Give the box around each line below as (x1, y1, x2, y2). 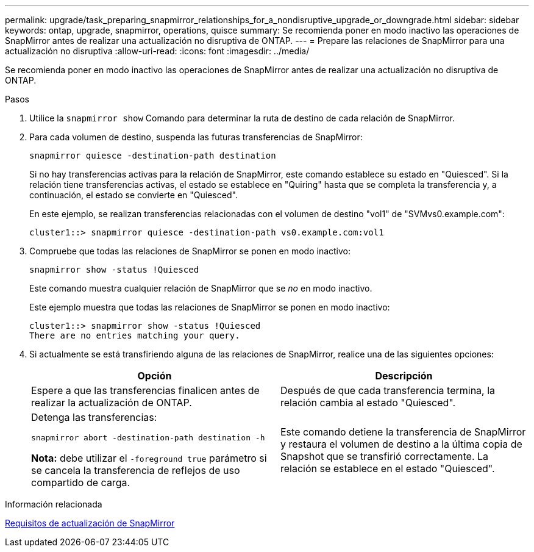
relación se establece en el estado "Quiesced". (280, 462, 495, 475)
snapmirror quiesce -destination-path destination (29, 151, 276, 160)
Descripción (375, 370, 433, 382)
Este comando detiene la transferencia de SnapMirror (280, 425, 526, 438)
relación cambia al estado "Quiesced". (280, 396, 456, 409)
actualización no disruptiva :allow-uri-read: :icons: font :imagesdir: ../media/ (5, 46, 310, 56)
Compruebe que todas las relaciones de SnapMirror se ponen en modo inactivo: (29, 246, 351, 256)
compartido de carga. (31, 476, 130, 489)
